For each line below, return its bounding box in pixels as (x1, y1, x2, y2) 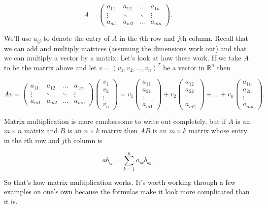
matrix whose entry (189, 125, 247, 136)
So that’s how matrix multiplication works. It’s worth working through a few (4, 177, 236, 187)
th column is (65, 135, 102, 146)
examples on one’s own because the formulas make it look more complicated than (4, 186, 250, 197)
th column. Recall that (180, 33, 249, 43)
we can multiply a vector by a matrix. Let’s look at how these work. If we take (4, 53, 241, 63)
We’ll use (4, 33, 32, 43)
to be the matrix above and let (4, 62, 97, 72)
